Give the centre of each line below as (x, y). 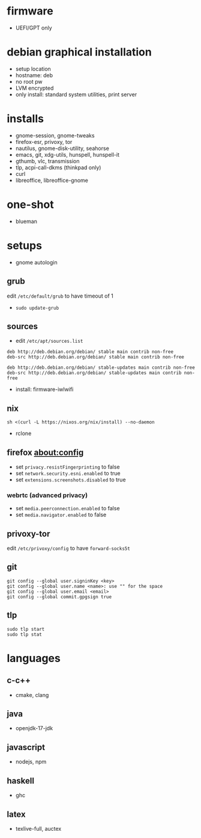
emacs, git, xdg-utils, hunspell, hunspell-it (67, 154)
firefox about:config (45, 452)
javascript (26, 747)
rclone (23, 433)
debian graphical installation (79, 52)
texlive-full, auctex (38, 828)
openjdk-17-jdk (34, 728)
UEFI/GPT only (34, 28)
